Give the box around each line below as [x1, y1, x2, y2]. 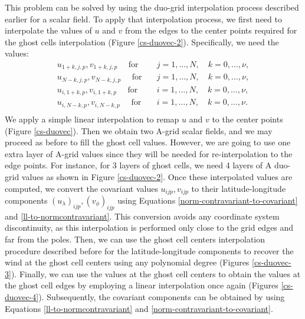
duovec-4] [5, 290, 39, 303]
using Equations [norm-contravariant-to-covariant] [117, 194, 298, 206]
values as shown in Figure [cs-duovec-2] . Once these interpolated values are [21, 170, 293, 182]
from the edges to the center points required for [124, 24, 297, 36]
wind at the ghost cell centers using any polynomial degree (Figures [5, 256, 250, 268]
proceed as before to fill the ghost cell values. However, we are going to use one [5, 136, 291, 148]
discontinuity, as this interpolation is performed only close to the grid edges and [5, 221, 294, 234]
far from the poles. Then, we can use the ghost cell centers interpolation [5, 232, 265, 245]
